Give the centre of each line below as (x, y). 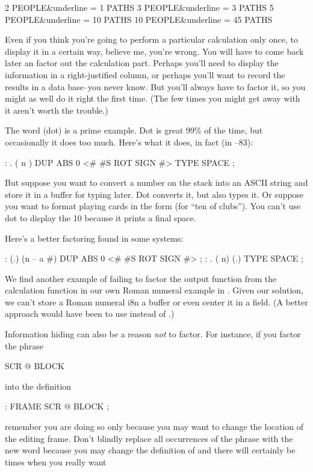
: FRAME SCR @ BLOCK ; (57, 406)
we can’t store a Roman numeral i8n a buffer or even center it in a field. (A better (156, 302)
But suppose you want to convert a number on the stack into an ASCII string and (156, 182)
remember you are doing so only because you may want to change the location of (154, 427)
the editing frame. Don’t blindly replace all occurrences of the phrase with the (149, 438)
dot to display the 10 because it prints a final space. (101, 217)
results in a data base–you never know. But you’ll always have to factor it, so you (155, 86)
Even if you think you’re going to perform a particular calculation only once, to (151, 39)
